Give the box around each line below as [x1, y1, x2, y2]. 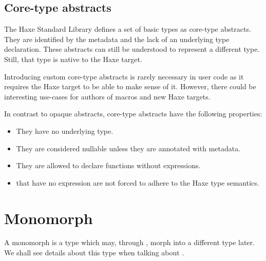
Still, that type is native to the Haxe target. [4, 53, 142, 64]
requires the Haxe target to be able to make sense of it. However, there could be [4, 81, 256, 92]
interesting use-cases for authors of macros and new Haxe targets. [4, 91, 211, 102]
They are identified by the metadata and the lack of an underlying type [4, 33, 230, 44]
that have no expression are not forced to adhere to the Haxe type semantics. [16, 177, 259, 188]
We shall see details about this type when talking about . [4, 247, 184, 258]
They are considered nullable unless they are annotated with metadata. [16, 143, 241, 153]
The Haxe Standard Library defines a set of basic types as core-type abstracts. [4, 24, 251, 34]
